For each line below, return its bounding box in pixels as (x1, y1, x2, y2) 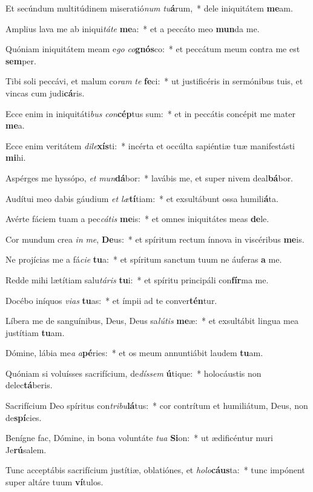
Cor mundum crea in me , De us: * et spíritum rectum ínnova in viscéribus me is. (5, 232, 305, 245)
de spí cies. (5, 411, 42, 423)
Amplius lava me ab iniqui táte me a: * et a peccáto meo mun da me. (5, 22, 260, 35)
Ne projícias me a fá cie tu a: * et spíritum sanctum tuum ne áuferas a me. (5, 253, 282, 266)
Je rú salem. (5, 443, 47, 456)
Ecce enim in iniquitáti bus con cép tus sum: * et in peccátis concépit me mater (5, 107, 295, 120)
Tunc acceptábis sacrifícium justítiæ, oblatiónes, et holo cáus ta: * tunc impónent (5, 463, 305, 476)
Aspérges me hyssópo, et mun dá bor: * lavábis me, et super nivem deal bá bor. (5, 171, 294, 184)
